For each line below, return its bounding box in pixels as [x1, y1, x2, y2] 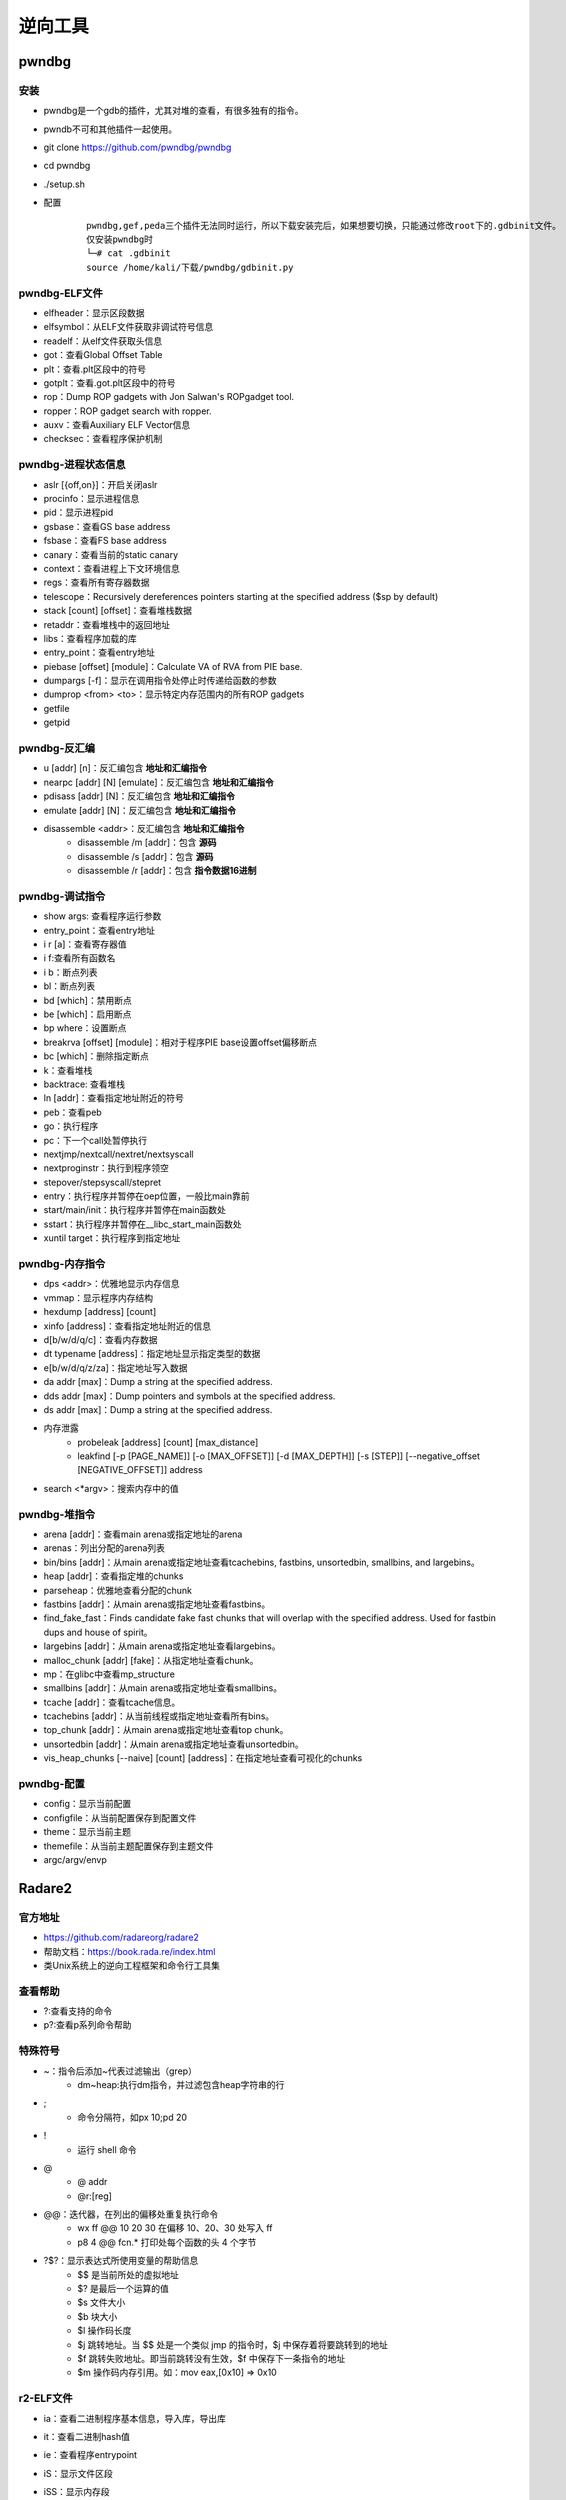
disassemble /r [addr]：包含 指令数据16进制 [77, 865, 257, 877]
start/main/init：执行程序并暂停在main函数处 [43, 1204, 227, 1216]
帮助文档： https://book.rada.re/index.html [43, 1945, 216, 1957]
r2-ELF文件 [18, 2391, 74, 2405]
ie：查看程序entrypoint [43, 2449, 138, 2461]
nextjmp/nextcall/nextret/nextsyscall [43, 1148, 194, 1160]
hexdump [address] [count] [43, 1306, 157, 1318]
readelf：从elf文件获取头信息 [43, 335, 163, 347]
